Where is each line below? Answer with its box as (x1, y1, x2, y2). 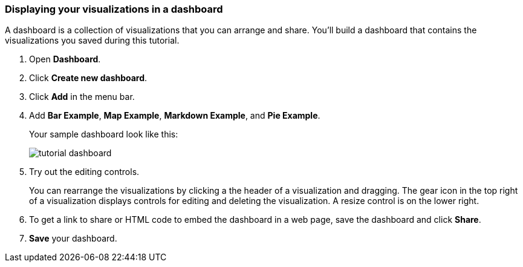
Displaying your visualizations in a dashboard (5, 3, 223, 15)
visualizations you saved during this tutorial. (5, 35, 180, 46)
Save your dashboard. (29, 233, 117, 244)
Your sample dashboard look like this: (29, 129, 178, 140)
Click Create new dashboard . (29, 73, 148, 84)
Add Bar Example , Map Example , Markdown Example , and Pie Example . (29, 110, 320, 121)
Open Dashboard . (29, 54, 101, 65)
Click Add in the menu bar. (29, 91, 135, 102)
